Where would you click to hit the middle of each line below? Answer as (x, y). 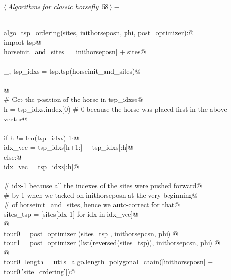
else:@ (13, 156)
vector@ (16, 118)
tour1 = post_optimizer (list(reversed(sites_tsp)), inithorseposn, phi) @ (112, 243)
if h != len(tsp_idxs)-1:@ (42, 137)
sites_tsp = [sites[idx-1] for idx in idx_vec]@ (71, 214)
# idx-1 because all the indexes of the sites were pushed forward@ (103, 185)
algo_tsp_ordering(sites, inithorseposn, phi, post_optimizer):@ (99, 32)
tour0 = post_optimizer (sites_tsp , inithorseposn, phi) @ (91, 233)
